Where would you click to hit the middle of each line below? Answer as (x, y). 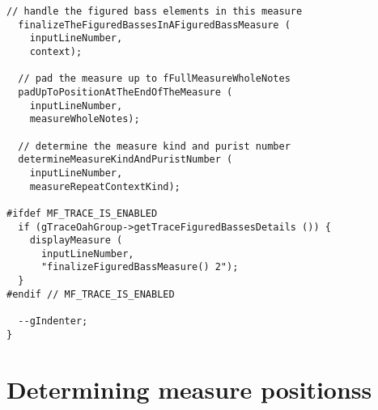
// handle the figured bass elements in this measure (155, 11)
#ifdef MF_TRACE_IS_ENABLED (82, 213)
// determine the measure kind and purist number (154, 146)
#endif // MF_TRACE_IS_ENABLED (91, 294)
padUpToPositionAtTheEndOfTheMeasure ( (125, 92)
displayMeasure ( (76, 241)
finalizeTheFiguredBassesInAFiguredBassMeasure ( (154, 25)
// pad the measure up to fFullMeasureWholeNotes (154, 79)
